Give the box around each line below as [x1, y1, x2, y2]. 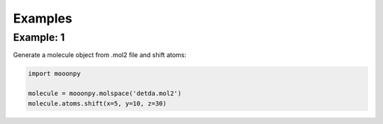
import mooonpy [28, 70, 81, 77]
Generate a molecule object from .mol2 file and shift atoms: [13, 51, 187, 59]
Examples [13, 11, 72, 26]
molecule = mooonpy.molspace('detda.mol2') [28, 89, 182, 98]
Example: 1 [13, 31, 65, 44]
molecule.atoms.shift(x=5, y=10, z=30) [28, 99, 167, 107]
